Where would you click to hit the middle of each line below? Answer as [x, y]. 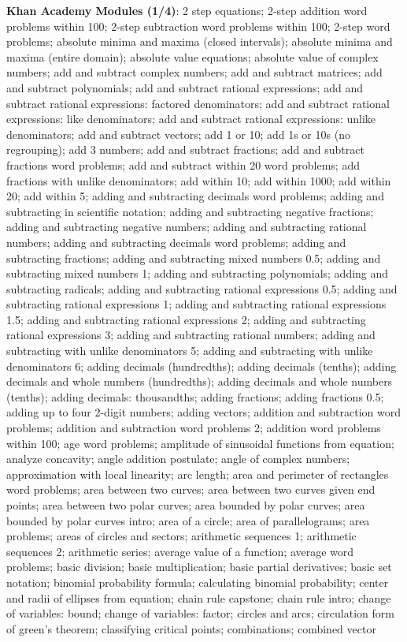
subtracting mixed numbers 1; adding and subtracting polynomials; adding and [198, 273]
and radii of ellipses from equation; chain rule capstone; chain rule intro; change [199, 597]
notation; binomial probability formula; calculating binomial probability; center [198, 582]
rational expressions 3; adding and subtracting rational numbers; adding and [191, 335]
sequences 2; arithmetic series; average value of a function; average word [180, 551]
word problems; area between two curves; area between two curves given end [191, 489]
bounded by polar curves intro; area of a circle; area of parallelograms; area [188, 520]
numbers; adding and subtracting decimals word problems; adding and [176, 242]
